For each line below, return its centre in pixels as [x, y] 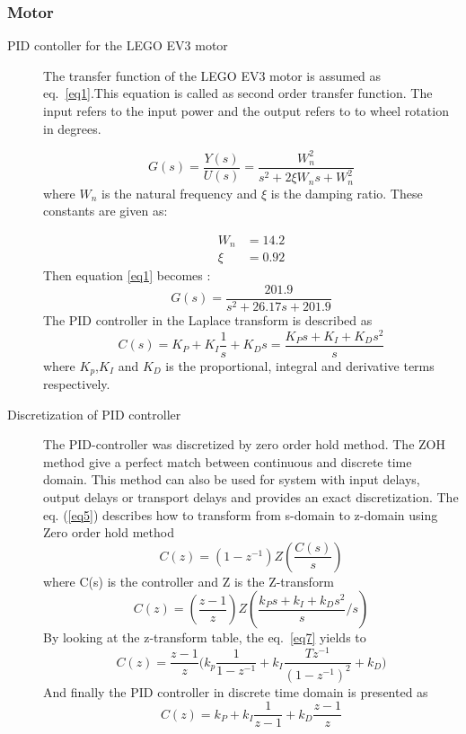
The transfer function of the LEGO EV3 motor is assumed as [212, 75]
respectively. [77, 384]
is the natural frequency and [180, 193]
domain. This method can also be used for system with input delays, [232, 479]
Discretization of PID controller [94, 414]
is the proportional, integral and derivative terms [300, 365]
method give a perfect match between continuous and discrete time [228, 461]
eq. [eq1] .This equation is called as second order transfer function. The [238, 93]
